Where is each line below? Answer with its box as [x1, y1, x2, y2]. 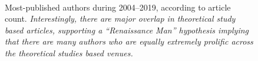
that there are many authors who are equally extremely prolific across [5, 35, 253, 48]
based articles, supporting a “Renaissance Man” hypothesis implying [5, 23, 249, 36]
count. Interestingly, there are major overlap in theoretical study [5, 12, 236, 25]
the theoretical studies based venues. [5, 46, 133, 59]
